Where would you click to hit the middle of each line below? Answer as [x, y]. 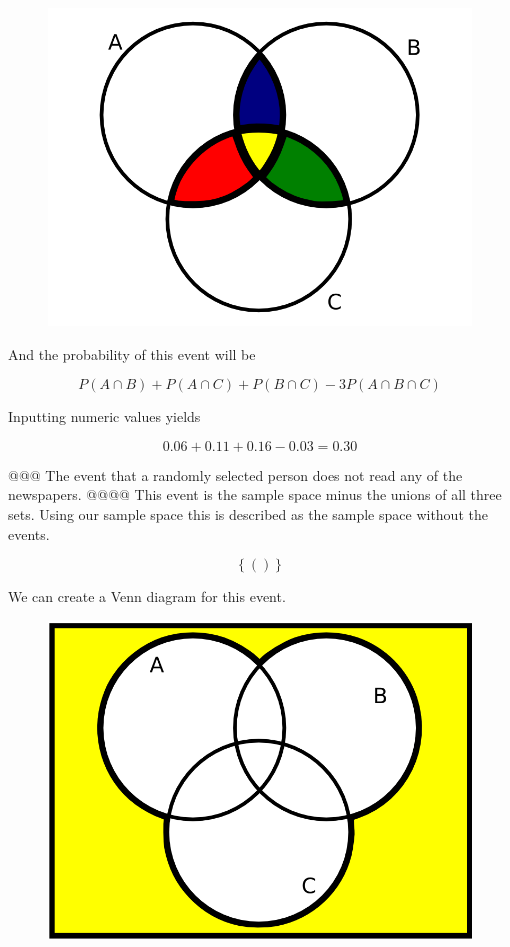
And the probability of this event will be [132, 353]
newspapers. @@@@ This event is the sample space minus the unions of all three [255, 494]
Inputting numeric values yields [104, 416]
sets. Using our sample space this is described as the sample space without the [248, 513]
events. [29, 533]
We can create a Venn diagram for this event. [147, 596]
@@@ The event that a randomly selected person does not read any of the [235, 474]
